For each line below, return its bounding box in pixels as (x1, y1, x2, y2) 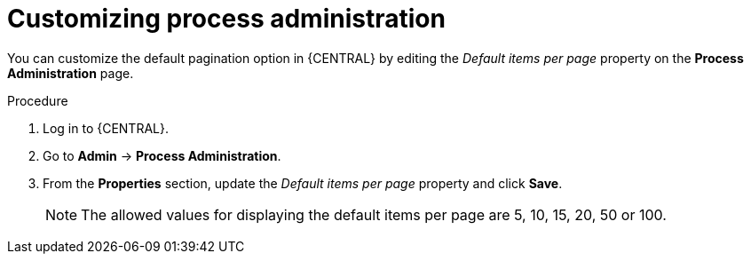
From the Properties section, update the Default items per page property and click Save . (43, 175, 563, 191)
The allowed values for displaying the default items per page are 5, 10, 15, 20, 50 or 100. (81, 205, 667, 224)
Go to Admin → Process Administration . (43, 147, 281, 163)
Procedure (7, 92, 68, 108)
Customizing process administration (7, 4, 446, 34)
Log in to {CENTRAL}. (43, 120, 169, 136)
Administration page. (7, 65, 134, 81)
